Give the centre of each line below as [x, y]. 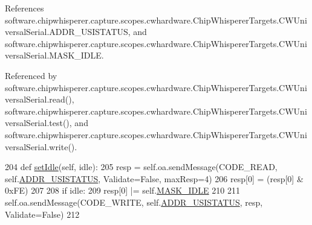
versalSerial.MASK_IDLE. [54, 55]
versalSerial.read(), [40, 99]
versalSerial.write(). [41, 146]
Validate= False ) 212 [42, 214]
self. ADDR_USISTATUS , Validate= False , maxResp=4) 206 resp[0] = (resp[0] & [154, 178]
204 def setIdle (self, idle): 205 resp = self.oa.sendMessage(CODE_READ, [141, 167]
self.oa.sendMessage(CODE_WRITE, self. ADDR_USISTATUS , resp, [134, 202]
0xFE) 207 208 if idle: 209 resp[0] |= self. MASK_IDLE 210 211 [122, 190]
